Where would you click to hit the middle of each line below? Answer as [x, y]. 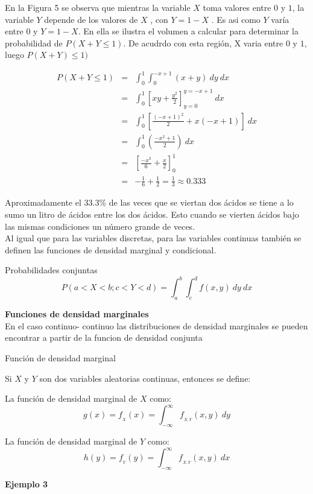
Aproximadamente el [43, 202]
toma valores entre [237, 7]
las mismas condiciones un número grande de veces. [100, 226]
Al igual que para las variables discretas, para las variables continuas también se [153, 238]
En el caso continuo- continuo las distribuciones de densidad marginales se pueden [156, 325]
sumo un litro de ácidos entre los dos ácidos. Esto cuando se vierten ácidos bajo [152, 214]
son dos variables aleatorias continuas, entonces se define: [145, 378]
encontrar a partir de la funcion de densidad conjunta [104, 337]
